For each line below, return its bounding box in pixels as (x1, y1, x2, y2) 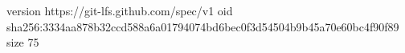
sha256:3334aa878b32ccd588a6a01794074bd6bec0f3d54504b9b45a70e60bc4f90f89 (6, 18, 399, 35)
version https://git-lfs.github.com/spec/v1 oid (6, 2, 233, 18)
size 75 (6, 34, 39, 51)
